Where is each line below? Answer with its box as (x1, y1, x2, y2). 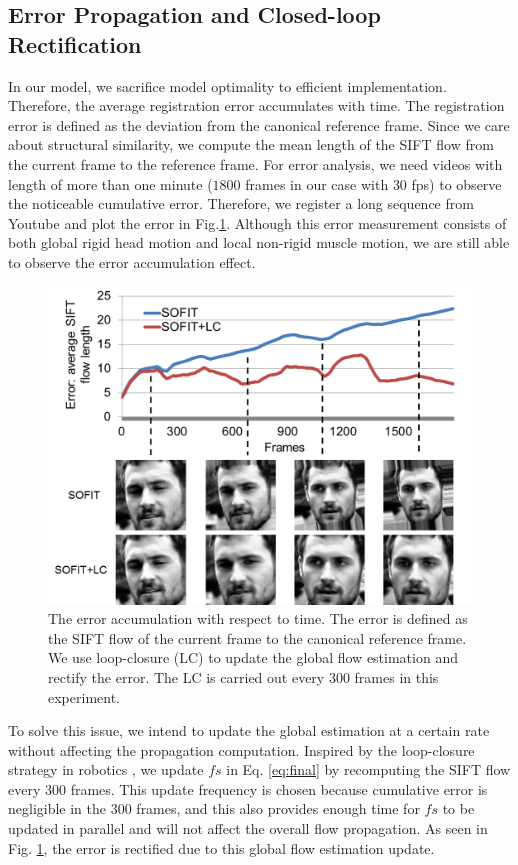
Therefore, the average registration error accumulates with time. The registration (8, 95, 505, 116)
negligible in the (8, 798, 107, 819)
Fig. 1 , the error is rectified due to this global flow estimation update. (8, 837, 435, 858)
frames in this (354, 666, 439, 687)
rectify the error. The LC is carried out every (48, 666, 325, 687)
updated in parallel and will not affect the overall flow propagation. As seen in (8, 818, 488, 839)
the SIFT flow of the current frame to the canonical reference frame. (48, 627, 467, 648)
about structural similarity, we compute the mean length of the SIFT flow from (8, 134, 494, 155)
